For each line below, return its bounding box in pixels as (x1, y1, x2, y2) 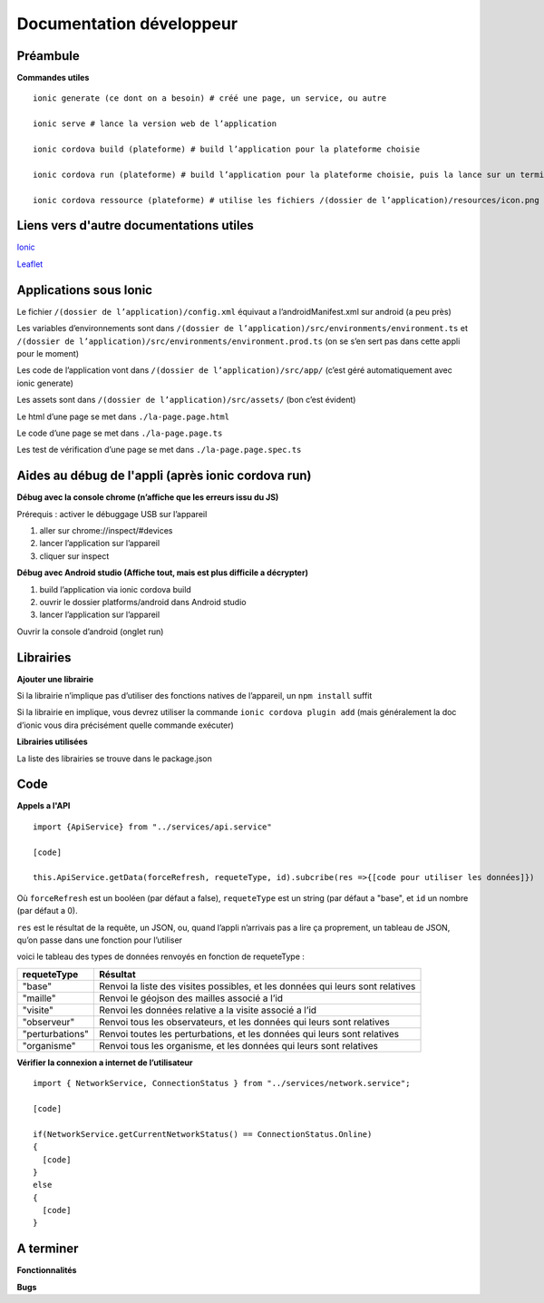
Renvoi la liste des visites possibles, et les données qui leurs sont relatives (99, 980, 416, 993)
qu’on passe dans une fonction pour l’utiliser (16, 935, 183, 945)
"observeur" (22, 1015, 75, 1028)
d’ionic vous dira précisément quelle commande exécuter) (16, 720, 235, 730)
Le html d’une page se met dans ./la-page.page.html (16, 411, 230, 422)
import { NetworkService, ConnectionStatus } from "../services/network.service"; (33, 1078, 411, 1089)
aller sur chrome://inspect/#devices (39, 524, 173, 535)
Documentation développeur (16, 14, 238, 34)
